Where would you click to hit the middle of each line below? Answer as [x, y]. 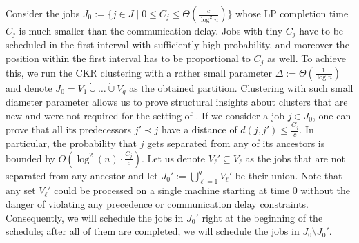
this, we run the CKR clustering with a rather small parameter [139, 72]
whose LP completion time [292, 13]
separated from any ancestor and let [82, 175]
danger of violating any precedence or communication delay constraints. [157, 203]
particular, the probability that [71, 143]
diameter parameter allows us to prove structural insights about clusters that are [177, 101]
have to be [321, 30]
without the [325, 190]
